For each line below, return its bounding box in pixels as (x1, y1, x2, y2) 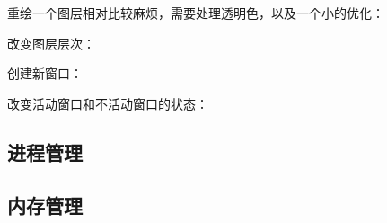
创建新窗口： (7, 64, 83, 83)
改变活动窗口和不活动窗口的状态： (7, 94, 208, 112)
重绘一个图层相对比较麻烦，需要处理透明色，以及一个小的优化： (7, 4, 384, 22)
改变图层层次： (7, 33, 95, 52)
